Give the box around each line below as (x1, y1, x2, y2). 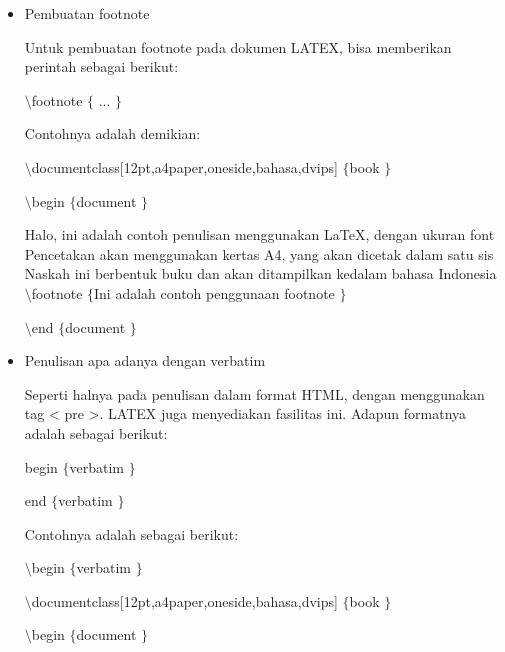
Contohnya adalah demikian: (24, 123, 201, 144)
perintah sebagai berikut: (24, 56, 179, 77)
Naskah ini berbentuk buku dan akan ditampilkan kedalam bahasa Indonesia (24, 263, 497, 284)
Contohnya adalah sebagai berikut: (24, 523, 239, 544)
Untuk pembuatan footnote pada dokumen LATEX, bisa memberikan (24, 36, 452, 57)
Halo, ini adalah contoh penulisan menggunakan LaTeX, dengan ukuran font (24, 224, 495, 245)
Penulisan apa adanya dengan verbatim (24, 350, 266, 371)
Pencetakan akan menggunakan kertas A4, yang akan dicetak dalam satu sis (24, 243, 494, 264)
